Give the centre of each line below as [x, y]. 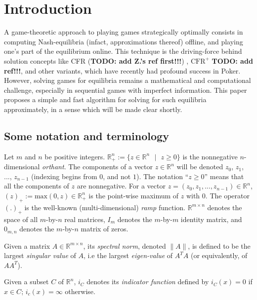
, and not [117, 176]
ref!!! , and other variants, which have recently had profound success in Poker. [122, 70]
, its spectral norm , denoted [125, 245]
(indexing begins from [64, 176]
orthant [53, 167]
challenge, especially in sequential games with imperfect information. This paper [126, 90]
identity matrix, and [211, 219]
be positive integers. [75, 156]
